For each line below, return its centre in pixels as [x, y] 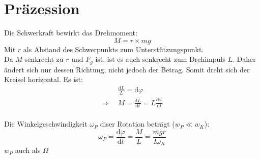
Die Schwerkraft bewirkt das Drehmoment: [71, 33]
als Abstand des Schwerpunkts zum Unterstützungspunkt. [113, 49]
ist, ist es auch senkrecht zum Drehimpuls [160, 59]
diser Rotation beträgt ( [137, 124]
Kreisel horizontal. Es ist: [44, 79]
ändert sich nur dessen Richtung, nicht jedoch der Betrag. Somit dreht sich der [127, 69]
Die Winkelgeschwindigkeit [46, 124]
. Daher [244, 59]
